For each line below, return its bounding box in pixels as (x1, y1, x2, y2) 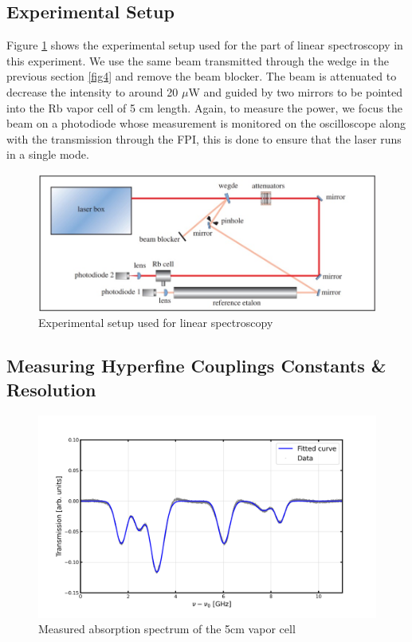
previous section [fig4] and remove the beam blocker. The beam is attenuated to (6, 68, 397, 85)
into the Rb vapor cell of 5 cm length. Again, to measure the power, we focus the (6, 99, 403, 116)
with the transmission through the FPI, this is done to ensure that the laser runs (6, 130, 402, 147)
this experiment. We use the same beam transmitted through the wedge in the (6, 52, 389, 69)
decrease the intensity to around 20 (6, 83, 179, 100)
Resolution (6, 376, 96, 401)
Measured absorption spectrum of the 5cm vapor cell (38, 620, 296, 637)
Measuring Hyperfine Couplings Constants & (6, 353, 386, 378)
